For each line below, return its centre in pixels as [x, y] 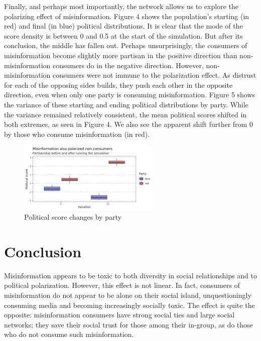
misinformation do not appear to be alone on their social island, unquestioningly [128, 295]
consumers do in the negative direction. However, [128, 65]
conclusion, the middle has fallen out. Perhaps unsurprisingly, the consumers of [126, 45]
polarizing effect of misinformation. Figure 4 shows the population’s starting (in [127, 16]
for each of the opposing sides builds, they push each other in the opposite [118, 84]
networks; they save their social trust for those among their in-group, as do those [128, 324]
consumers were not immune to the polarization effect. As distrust [154, 75]
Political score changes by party [73, 217]
